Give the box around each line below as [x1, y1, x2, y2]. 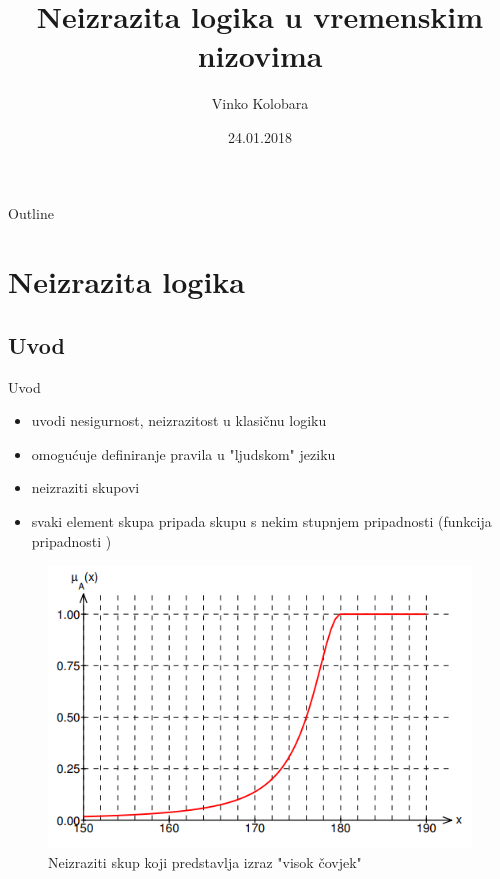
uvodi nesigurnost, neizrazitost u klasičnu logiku [31, 410, 327, 431]
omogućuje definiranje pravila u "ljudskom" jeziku [31, 443, 336, 464]
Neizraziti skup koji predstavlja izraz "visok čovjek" [48, 852, 362, 873]
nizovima [197, 35, 323, 76]
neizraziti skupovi [31, 477, 140, 498]
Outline [8, 202, 54, 223]
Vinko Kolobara [211, 93, 309, 114]
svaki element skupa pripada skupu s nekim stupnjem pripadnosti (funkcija [31, 511, 492, 532]
